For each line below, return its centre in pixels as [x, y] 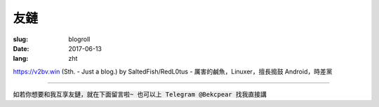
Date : [21, 48]
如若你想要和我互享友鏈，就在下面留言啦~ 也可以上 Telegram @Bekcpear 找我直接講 [140, 95]
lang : [21, 59]
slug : [20, 39]
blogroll [79, 39]
